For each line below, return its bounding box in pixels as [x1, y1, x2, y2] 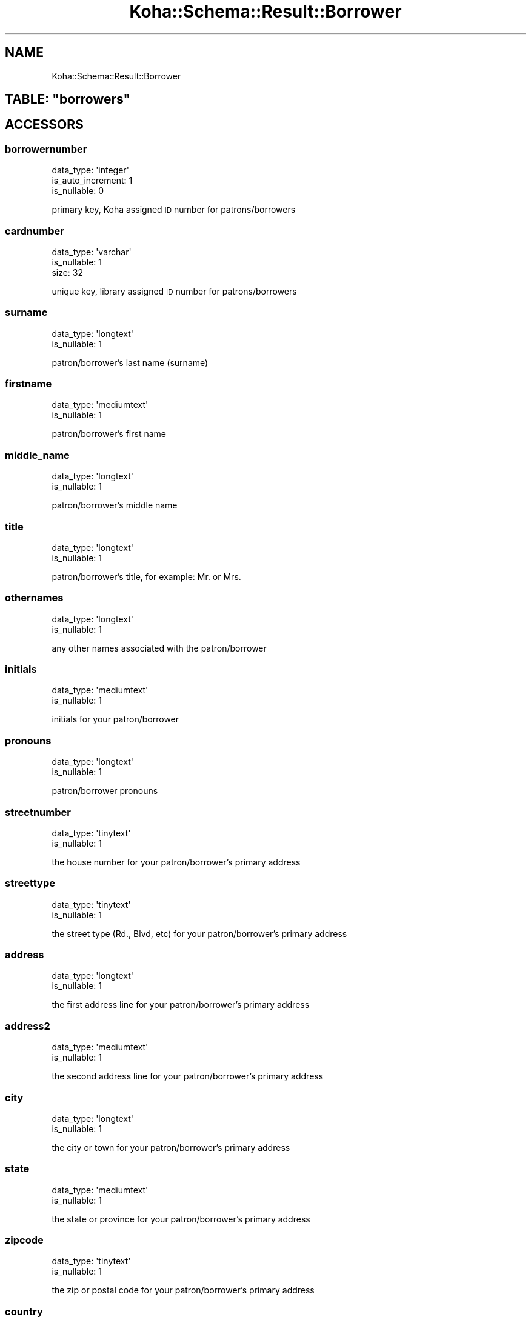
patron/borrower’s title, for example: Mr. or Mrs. [52, 571, 241, 582]
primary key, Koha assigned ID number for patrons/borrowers [52, 204, 296, 215]
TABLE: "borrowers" [5, 92, 131, 107]
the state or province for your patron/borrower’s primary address [52, 1213, 310, 1224]
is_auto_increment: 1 [52, 175, 133, 186]
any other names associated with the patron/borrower [52, 642, 267, 653]
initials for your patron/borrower [52, 714, 179, 725]
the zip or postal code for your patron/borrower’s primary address [52, 1285, 315, 1296]
